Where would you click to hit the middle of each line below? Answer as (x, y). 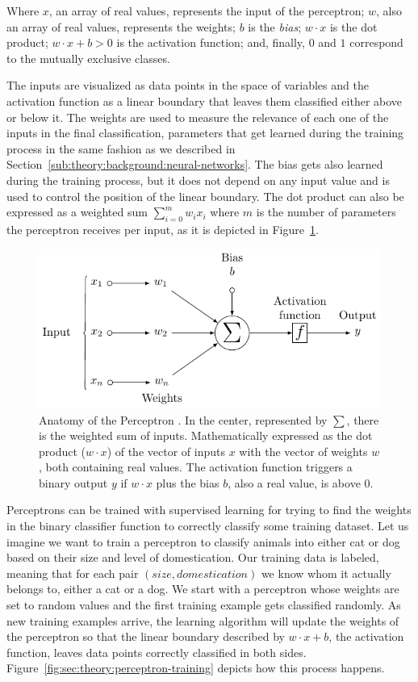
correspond (376, 42)
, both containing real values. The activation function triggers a (196, 467)
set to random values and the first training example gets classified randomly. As (204, 605)
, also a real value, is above (294, 482)
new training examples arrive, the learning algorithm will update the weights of (203, 620)
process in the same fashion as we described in (121, 148)
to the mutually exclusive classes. (88, 58)
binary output (73, 482)
